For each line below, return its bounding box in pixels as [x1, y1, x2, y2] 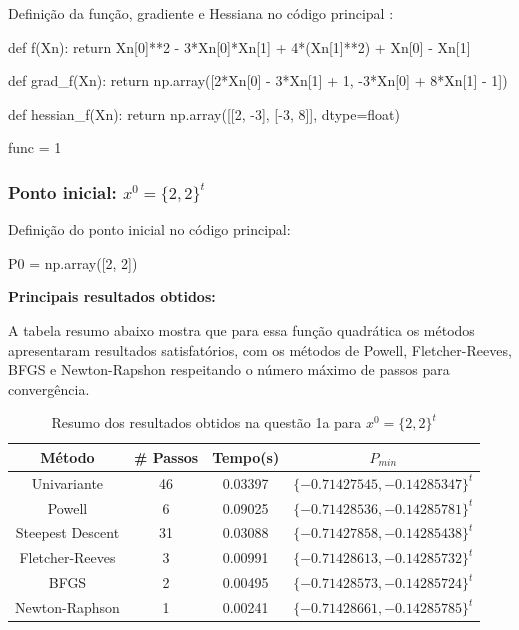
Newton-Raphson [15, 597, 120, 617]
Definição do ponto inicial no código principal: [8, 219, 291, 240]
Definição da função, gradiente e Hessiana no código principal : [8, 3, 394, 23]
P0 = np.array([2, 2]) [8, 252, 138, 273]
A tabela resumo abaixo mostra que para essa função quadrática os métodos [8, 319, 475, 340]
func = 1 [8, 137, 62, 158]
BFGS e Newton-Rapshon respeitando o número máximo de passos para [8, 359, 450, 380]
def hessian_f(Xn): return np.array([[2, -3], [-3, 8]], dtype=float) [8, 103, 400, 124]
